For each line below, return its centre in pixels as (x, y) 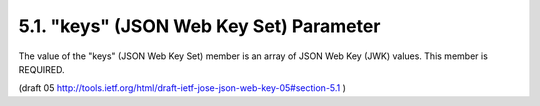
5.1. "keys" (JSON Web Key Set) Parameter (199, 26)
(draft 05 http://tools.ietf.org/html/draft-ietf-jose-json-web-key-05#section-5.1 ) (182, 88)
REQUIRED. (41, 69)
